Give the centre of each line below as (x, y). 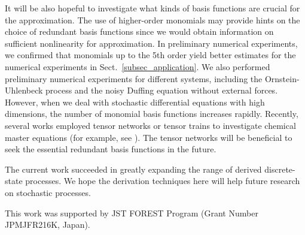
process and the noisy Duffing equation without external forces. (162, 90)
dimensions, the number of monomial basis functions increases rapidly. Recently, (152, 114)
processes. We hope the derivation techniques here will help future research (163, 181)
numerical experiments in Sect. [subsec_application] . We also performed (138, 66)
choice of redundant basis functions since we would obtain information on (139, 31)
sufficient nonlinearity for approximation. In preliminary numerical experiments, (151, 43)
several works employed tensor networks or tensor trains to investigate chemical (150, 125)
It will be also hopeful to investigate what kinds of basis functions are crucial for (152, 8)
